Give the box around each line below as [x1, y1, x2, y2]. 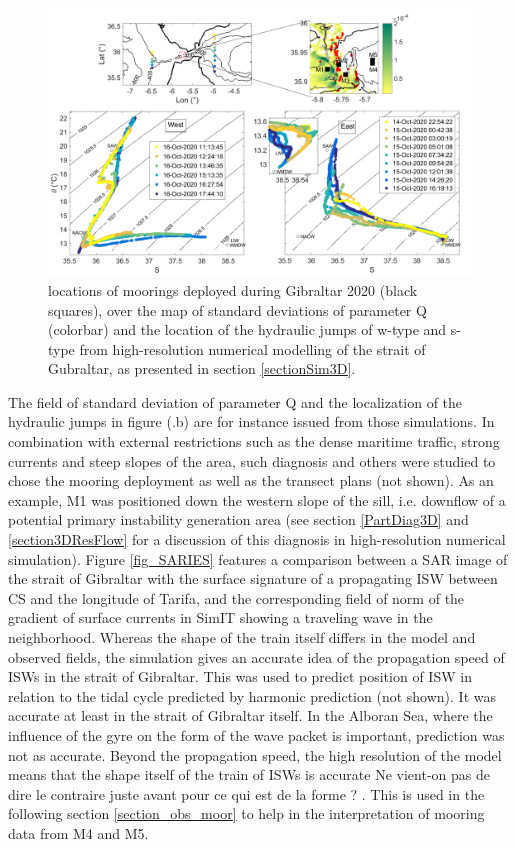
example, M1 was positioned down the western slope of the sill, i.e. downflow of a [8, 489, 506, 510]
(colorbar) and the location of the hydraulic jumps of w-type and [48, 319, 447, 340]
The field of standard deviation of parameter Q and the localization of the [8, 391, 463, 412]
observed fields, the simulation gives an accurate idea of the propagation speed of [8, 646, 505, 667]
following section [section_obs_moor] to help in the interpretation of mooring [8, 803, 485, 824]
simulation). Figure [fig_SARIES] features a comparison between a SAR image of [8, 548, 508, 569]
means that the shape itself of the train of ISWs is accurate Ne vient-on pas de [8, 764, 490, 785]
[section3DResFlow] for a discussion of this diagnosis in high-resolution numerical [8, 529, 506, 550]
